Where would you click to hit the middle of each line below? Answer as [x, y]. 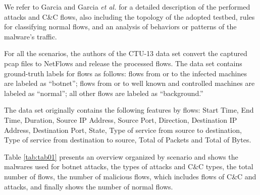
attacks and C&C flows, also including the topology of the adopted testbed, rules [129, 16]
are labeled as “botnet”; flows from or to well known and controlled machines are [129, 83]
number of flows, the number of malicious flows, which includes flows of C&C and [130, 176]
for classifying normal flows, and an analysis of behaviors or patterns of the [120, 27]
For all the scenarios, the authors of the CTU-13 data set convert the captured [126, 53]
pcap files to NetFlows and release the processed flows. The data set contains [123, 63]
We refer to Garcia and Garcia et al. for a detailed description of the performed [127, 7]
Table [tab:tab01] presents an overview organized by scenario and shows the [121, 156]
